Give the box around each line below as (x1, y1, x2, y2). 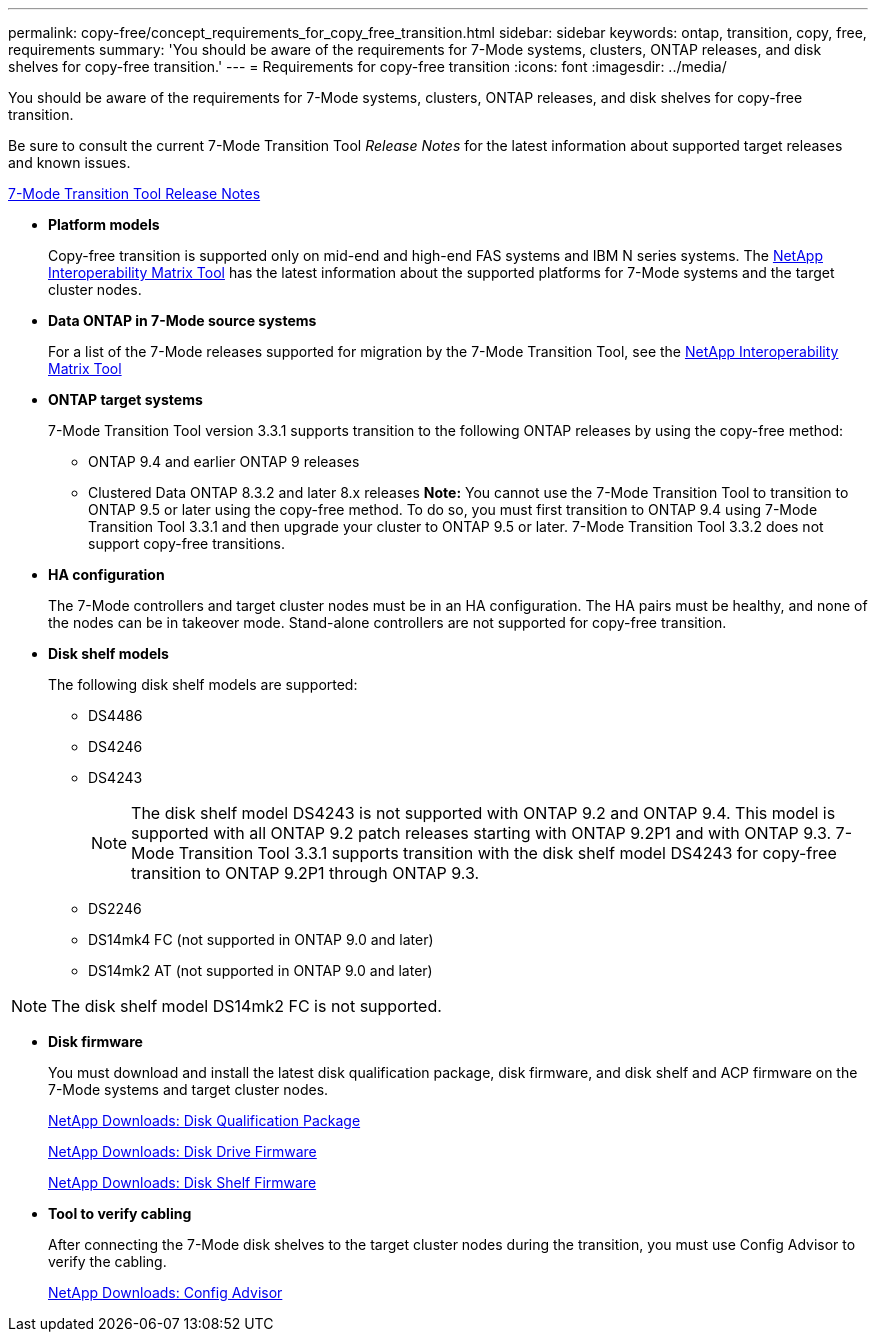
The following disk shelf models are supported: (48, 676, 358, 693)
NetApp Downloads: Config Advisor (48, 1284, 283, 1301)
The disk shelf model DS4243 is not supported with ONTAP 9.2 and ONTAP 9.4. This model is (131, 803, 836, 823)
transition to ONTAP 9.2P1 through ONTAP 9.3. (131, 863, 480, 883)
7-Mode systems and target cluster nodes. (48, 1081, 329, 1098)
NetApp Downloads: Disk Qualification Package (48, 1112, 361, 1129)
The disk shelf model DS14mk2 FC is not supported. (51, 996, 442, 1016)
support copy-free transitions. (88, 535, 285, 552)
